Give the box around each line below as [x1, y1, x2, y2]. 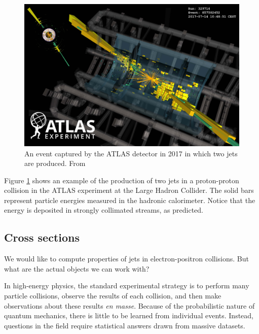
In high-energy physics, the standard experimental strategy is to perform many [4, 280, 249, 291]
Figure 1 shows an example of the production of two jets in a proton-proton [4, 175, 239, 185]
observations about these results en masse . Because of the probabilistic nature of [4, 300, 255, 311]
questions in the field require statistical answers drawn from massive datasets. [4, 320, 245, 330]
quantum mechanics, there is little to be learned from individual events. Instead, [4, 310, 253, 321]
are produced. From [24, 158, 86, 169]
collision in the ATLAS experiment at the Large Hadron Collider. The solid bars [4, 185, 254, 195]
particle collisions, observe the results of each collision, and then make [4, 290, 221, 301]
